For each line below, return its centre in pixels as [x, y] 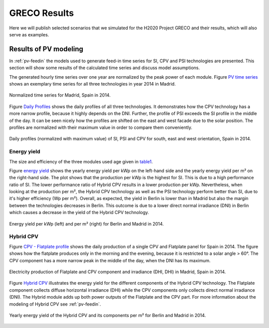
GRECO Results [42, 13]
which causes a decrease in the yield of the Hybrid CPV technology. [79, 213]
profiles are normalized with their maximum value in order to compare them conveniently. [101, 127]
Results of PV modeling [46, 49]
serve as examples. [29, 34]
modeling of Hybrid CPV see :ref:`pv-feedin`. [55, 304]
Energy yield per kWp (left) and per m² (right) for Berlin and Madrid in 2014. [86, 223]
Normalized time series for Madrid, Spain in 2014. [60, 95]
